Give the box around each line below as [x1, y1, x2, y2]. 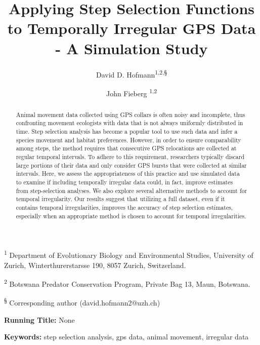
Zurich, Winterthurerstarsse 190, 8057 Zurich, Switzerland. [4, 259, 186, 270]
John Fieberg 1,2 [106, 86, 157, 98]
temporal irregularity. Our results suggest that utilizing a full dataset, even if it [16, 195, 225, 203]
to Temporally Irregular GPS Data [7, 18, 256, 39]
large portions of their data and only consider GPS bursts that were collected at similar [16, 161, 247, 169]
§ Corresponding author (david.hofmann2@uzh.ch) [4, 296, 160, 308]
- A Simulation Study [55, 37, 208, 58]
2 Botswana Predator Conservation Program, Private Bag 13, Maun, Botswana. [4, 277, 250, 289]
